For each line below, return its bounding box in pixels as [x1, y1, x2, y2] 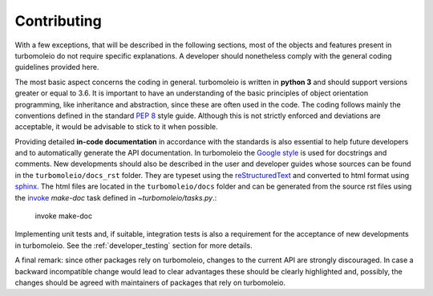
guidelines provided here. [14, 63, 99, 72]
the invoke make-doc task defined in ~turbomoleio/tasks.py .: [14, 193, 217, 202]
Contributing [14, 12, 102, 30]
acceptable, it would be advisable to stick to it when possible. [14, 122, 218, 132]
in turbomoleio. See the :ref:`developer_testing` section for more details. [14, 241, 253, 250]
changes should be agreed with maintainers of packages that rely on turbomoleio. [14, 278, 286, 287]
